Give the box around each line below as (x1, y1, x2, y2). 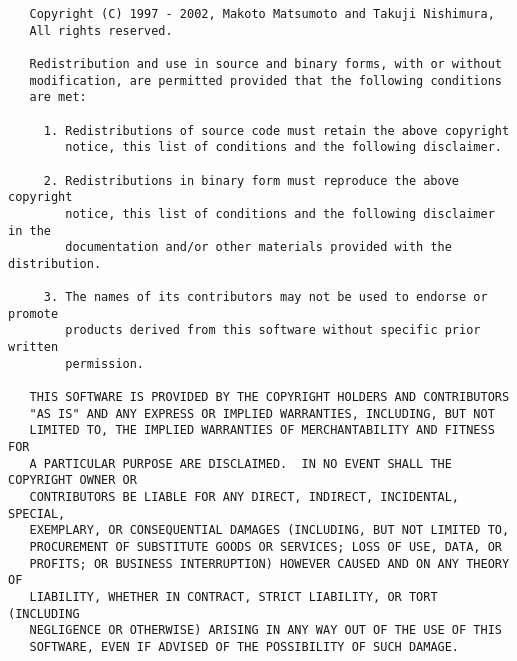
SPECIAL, (8, 506, 66, 521)
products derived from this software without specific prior (65, 323, 481, 338)
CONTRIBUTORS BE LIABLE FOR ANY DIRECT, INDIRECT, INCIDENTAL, (29, 490, 460, 505)
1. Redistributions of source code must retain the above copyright (43, 123, 510, 138)
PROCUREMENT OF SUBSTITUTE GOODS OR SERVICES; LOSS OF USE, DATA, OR (29, 540, 502, 554)
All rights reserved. (29, 23, 173, 38)
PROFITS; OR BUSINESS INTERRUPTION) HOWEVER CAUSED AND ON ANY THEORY (29, 556, 510, 571)
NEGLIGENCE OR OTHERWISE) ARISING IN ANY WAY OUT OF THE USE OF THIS (29, 623, 502, 638)
